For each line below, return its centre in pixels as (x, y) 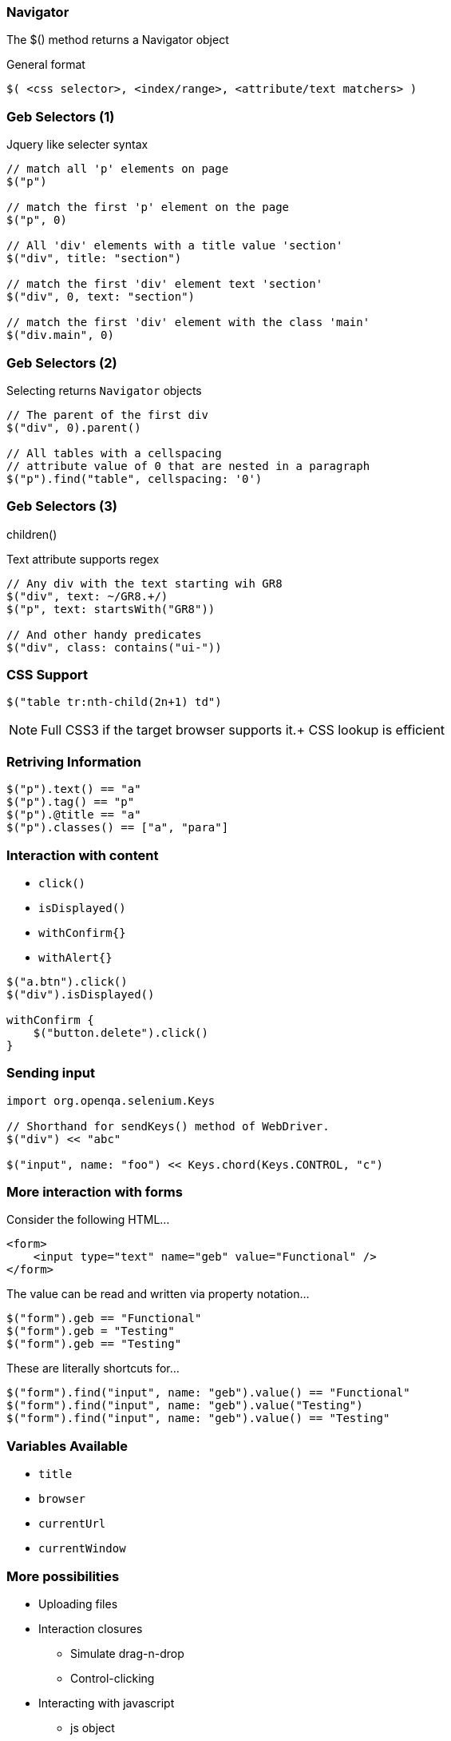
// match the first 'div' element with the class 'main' (188, 323)
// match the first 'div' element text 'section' (165, 284)
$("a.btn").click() (67, 981)
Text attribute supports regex (83, 559)
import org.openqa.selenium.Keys (111, 1100)
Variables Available (67, 1446)
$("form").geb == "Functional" (104, 1319)
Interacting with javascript (107, 1703)
